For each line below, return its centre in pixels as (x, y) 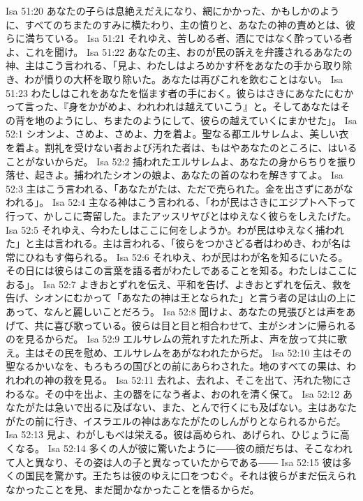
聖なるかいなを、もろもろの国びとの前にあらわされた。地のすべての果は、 (176, 366)
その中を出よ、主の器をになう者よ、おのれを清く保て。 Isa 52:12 (192, 393)
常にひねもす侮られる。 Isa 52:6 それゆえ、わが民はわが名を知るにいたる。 (177, 256)
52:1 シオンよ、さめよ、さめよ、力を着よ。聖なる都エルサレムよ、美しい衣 (177, 134)
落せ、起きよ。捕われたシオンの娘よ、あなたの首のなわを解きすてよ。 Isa (175, 175)
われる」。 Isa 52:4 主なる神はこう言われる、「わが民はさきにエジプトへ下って (181, 202)
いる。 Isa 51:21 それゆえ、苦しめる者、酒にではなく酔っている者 (203, 38)
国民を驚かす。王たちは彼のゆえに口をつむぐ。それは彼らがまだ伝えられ (191, 476)
